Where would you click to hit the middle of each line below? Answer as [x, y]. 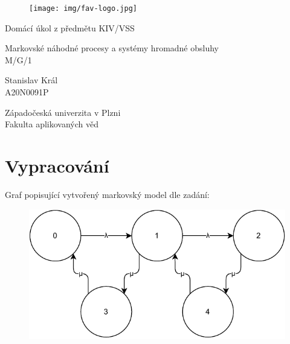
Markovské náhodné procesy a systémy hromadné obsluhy [112, 48]
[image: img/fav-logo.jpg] [83, 8]
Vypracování [57, 165]
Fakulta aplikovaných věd [52, 124]
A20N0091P [27, 92]
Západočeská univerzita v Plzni [63, 112]
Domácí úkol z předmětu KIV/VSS [70, 27]
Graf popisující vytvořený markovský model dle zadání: [107, 194]
